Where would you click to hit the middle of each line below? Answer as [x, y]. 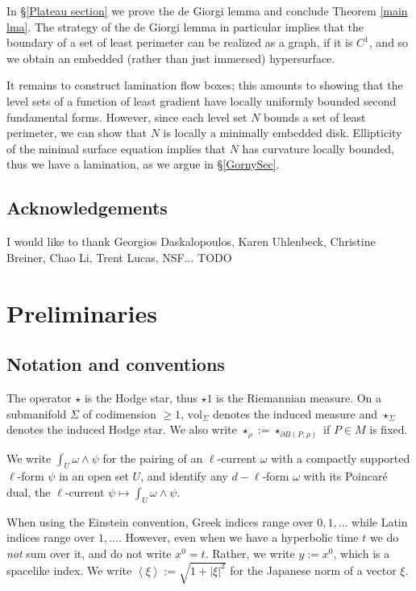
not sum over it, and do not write [89, 553]
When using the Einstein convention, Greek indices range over [160, 521]
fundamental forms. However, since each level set [127, 117]
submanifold [37, 413]
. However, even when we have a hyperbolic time [239, 537]
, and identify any [184, 476]
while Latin [380, 521]
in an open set [94, 476]
